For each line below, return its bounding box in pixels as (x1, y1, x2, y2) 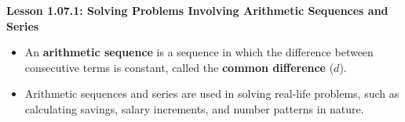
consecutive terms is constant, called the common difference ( (24, 59, 334, 75)
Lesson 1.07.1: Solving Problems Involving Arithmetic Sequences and (6, 2, 389, 18)
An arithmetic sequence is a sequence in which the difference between (24, 44, 374, 60)
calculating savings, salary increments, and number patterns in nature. (24, 100, 364, 117)
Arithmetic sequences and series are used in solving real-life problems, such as (24, 85, 400, 102)
